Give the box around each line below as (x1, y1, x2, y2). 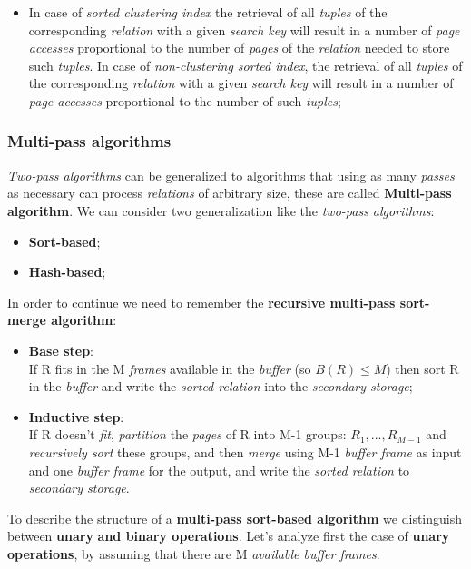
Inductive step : (28, 407, 124, 426)
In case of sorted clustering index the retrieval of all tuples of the (28, 3, 388, 21)
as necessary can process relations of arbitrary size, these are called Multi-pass (7, 183, 452, 202)
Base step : (28, 340, 94, 359)
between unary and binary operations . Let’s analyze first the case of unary (7, 526, 450, 545)
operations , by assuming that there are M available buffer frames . (7, 544, 380, 563)
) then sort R (386, 358, 459, 378)
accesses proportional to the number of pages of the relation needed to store (28, 38, 450, 57)
